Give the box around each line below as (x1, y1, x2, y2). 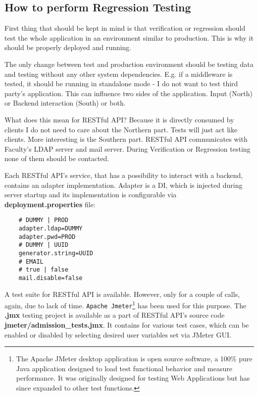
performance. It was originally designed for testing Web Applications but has (16, 373, 250, 383)
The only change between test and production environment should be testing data (4, 58, 254, 69)
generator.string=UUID (18, 249, 93, 257)
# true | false (18, 266, 68, 274)
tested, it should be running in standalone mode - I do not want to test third (4, 78, 238, 89)
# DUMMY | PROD (18, 217, 68, 224)
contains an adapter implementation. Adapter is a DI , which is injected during (4, 179, 243, 190)
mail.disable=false (18, 274, 83, 282)
